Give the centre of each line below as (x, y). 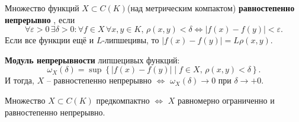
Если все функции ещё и (49, 40)
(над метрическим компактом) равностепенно (211, 8)
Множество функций (42, 8)
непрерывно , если (40, 19)
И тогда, (20, 80)
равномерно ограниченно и (226, 100)
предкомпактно (123, 100)
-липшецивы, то (131, 40)
